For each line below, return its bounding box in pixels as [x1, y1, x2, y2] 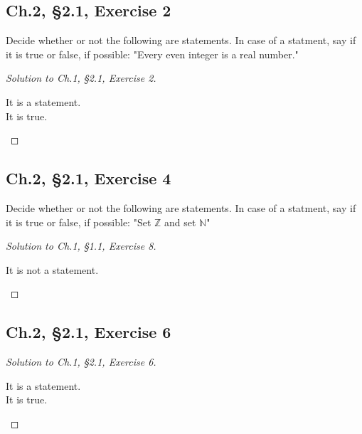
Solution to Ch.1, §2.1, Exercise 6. [6, 354, 156, 369]
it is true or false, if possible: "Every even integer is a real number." [6, 46, 299, 61]
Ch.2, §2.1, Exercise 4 [6, 167, 171, 189]
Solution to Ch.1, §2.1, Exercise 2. [6, 70, 156, 85]
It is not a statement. [6, 262, 99, 277]
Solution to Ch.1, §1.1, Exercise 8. [6, 238, 156, 253]
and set [164, 214, 196, 229]
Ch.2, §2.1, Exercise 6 [6, 321, 171, 343]
